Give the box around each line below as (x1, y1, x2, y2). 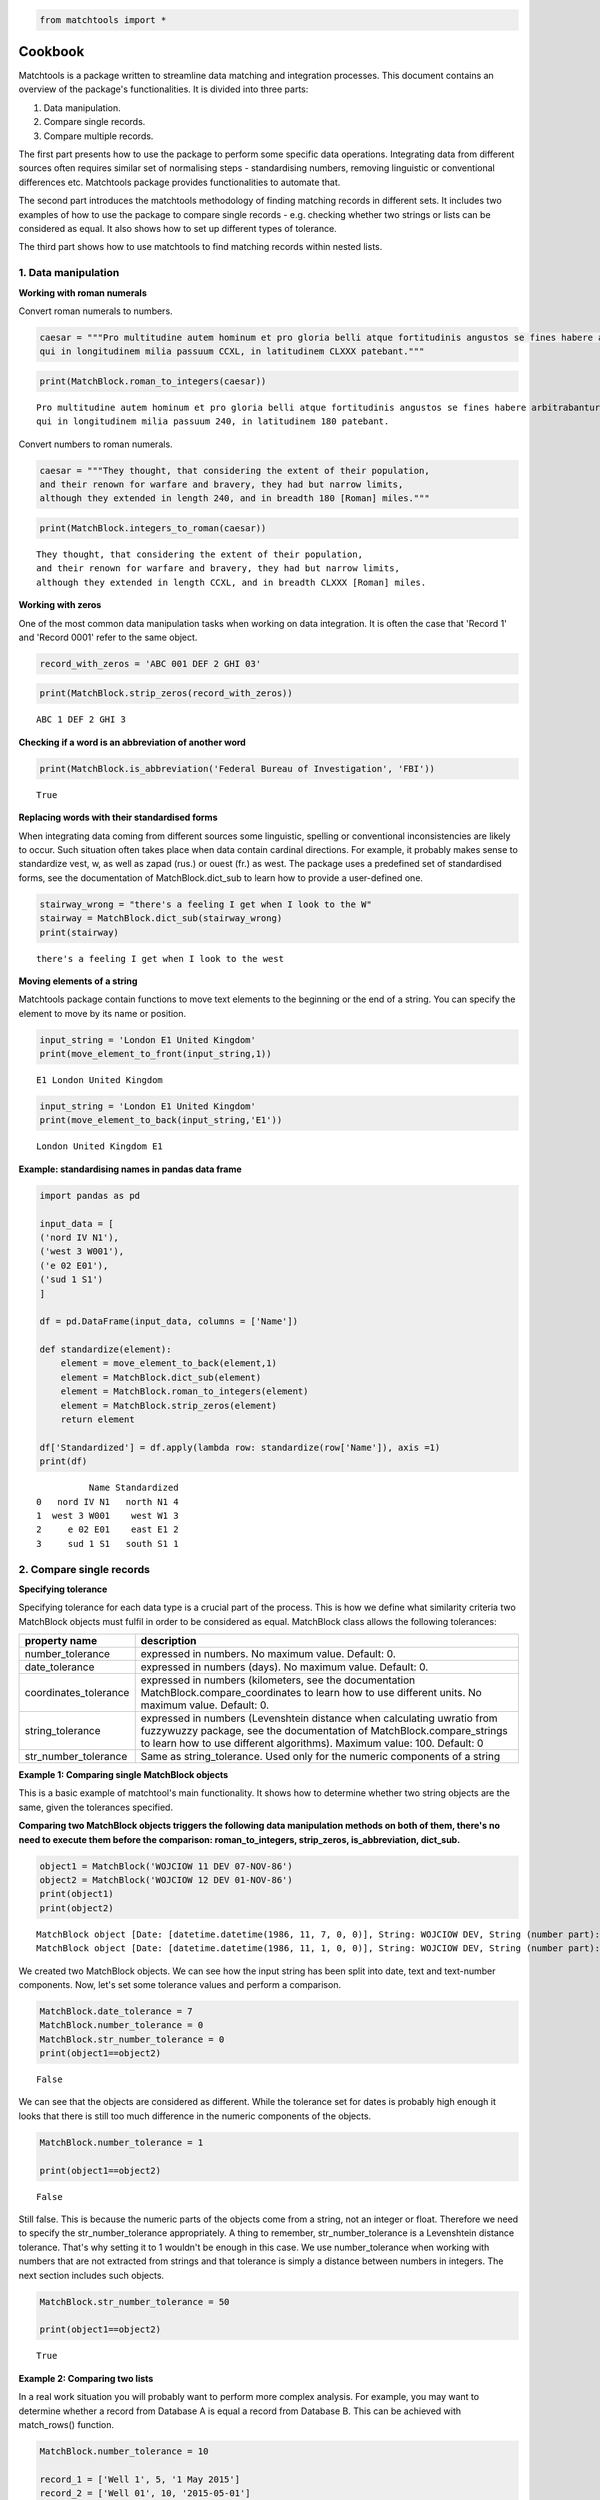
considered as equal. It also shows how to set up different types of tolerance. (18, 223, 337, 234)
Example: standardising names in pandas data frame (18, 1163, 242, 1175)
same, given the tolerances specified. (18, 1801, 174, 1813)
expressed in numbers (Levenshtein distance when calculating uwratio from (140, 1711, 499, 1725)
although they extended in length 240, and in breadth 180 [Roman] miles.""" (39, 493, 430, 504)
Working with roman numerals (18, 286, 147, 299)
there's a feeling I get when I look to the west (36, 953, 285, 964)
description (140, 1634, 197, 1648)
